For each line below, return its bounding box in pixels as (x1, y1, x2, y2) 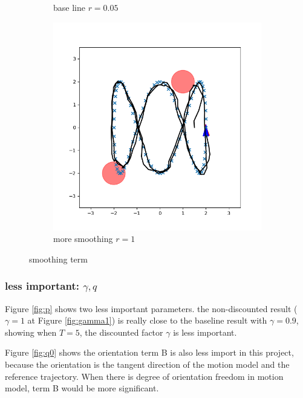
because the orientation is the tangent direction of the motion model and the (5, 357, 290, 370)
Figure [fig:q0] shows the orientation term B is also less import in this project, (5, 346, 294, 359)
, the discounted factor (79, 325, 163, 338)
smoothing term (29, 252, 88, 265)
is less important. (173, 325, 237, 338)
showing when (5, 325, 57, 338)
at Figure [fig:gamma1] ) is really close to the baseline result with (27, 314, 267, 327)
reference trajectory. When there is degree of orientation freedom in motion (5, 370, 284, 382)
